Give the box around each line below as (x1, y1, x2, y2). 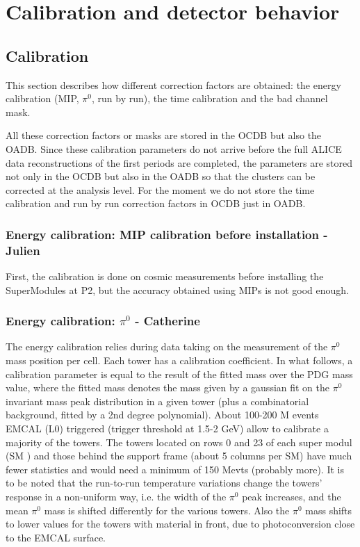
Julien (6, 241, 40, 259)
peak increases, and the (242, 489, 341, 503)
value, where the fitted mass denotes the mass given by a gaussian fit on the (6, 380, 330, 395)
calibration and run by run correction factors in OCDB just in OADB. (6, 196, 306, 211)
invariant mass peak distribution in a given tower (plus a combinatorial (6, 393, 309, 408)
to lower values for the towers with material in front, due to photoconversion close (6, 516, 355, 531)
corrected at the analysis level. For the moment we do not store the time (6, 182, 315, 197)
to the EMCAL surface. (6, 530, 106, 544)
